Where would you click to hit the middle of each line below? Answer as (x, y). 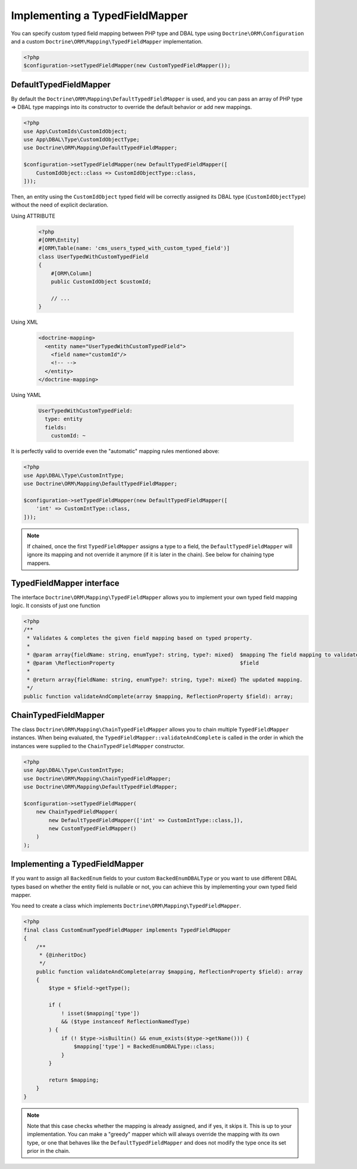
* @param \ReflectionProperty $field (143, 663)
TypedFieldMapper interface (65, 583)
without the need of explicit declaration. (60, 205)
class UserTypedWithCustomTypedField (93, 257)
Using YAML (26, 395)
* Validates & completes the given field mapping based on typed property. (140, 638)
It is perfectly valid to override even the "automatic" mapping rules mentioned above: (115, 451)
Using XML (25, 322)
